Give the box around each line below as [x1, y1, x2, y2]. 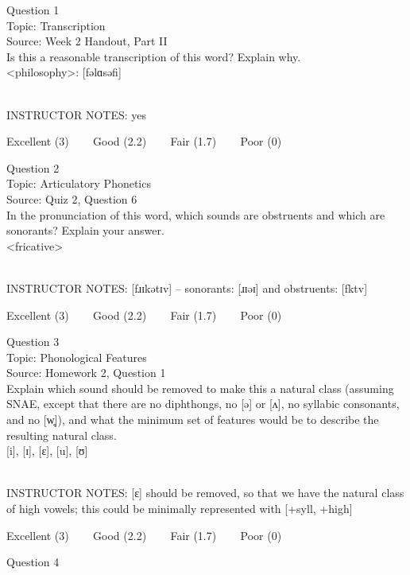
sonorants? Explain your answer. [6, 222, 164, 239]
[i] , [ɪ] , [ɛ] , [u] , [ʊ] [6, 442, 88, 459]
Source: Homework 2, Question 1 [6, 364, 166, 381]
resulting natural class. [6, 426, 117, 443]
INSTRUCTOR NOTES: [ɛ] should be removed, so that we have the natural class [6, 484, 404, 501]
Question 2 [6, 159, 60, 176]
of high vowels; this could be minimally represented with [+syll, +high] [6, 500, 353, 517]
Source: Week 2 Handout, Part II [6, 33, 168, 49]
